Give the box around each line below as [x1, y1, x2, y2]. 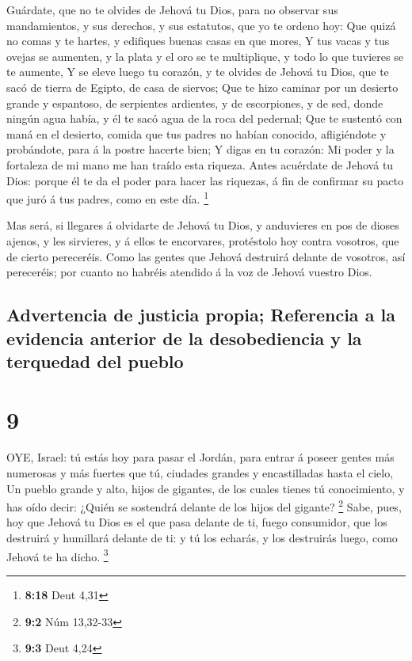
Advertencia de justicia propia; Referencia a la [6, 302, 395, 327]
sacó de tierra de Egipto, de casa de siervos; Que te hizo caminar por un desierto [6, 78, 399, 95]
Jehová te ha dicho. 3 [6, 545, 109, 564]
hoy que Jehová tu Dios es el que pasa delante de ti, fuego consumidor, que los [6, 514, 387, 530]
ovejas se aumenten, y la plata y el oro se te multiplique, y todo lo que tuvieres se [6, 47, 403, 64]
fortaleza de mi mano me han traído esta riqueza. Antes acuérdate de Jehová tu [6, 156, 394, 173]
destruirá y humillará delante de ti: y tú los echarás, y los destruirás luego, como [6, 530, 398, 546]
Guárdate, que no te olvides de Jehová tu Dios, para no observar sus [6, 2, 338, 17]
